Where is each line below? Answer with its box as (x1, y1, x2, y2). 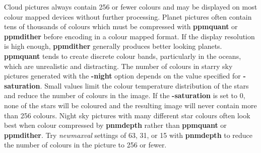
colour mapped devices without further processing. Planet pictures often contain (4, 11, 252, 22)
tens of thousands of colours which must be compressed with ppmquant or (4, 21, 238, 32)
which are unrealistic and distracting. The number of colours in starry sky (4, 60, 233, 71)
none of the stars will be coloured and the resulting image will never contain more (4, 100, 257, 110)
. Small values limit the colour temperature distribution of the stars (40, 80, 249, 91)
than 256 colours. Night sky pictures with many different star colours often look (4, 110, 250, 120)
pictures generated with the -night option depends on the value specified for (4, 70, 241, 81)
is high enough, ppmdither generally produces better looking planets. (4, 41, 222, 51)
